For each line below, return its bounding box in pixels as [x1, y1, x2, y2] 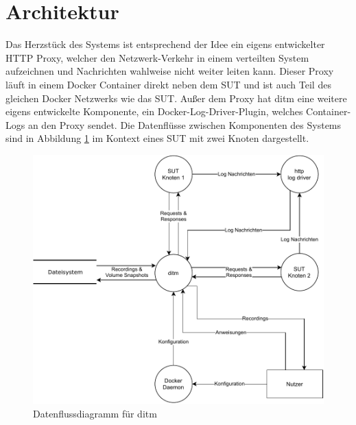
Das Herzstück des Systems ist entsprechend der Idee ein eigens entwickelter [5, 37, 325, 51]
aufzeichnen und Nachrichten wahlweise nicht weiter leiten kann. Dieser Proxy [5, 64, 334, 78]
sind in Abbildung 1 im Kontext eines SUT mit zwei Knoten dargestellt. [5, 131, 309, 145]
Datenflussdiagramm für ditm [33, 406, 157, 420]
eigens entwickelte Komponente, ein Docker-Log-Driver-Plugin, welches [5, 104, 303, 119]
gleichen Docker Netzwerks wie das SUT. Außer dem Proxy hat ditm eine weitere [5, 90, 347, 105]
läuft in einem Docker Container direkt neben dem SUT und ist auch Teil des [5, 77, 331, 91]
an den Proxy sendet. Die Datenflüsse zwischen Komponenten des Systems [27, 117, 342, 132]
